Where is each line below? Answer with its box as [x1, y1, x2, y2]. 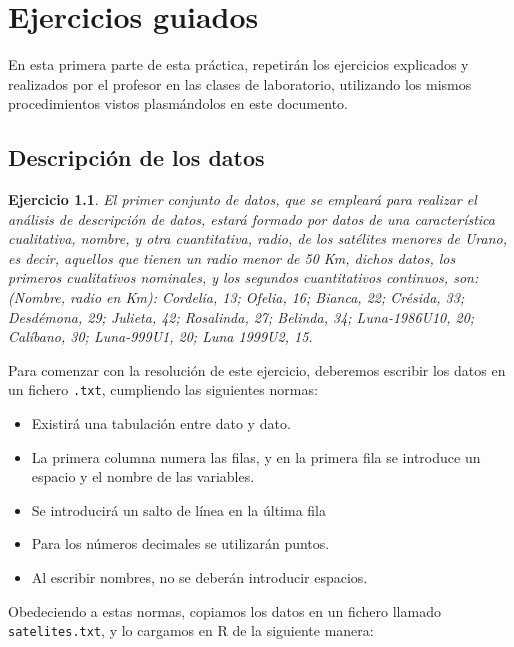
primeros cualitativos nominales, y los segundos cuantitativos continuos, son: [8, 267, 479, 288]
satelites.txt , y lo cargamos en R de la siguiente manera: [8, 620, 374, 641]
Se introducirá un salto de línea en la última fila [31, 499, 326, 520]
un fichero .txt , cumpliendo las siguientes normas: [8, 379, 318, 400]
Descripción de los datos [8, 142, 265, 173]
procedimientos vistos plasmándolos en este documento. [8, 93, 348, 114]
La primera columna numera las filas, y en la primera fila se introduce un [31, 446, 481, 467]
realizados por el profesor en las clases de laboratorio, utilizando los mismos [8, 73, 472, 94]
